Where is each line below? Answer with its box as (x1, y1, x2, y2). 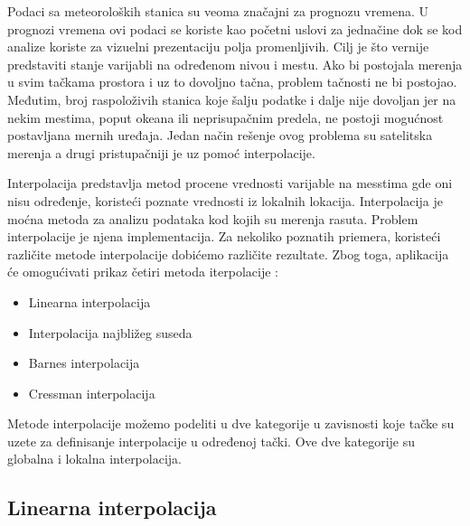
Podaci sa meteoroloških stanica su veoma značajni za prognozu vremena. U (7, 2, 429, 20)
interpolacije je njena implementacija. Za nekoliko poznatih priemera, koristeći (7, 227, 441, 246)
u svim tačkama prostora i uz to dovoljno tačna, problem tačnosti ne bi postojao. (7, 72, 457, 91)
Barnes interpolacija (28, 353, 140, 372)
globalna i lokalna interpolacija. (7, 449, 182, 468)
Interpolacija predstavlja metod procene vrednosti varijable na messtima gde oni (7, 174, 453, 193)
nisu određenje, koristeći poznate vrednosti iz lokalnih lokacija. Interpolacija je (7, 191, 443, 210)
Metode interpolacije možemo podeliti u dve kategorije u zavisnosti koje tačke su (7, 414, 455, 433)
